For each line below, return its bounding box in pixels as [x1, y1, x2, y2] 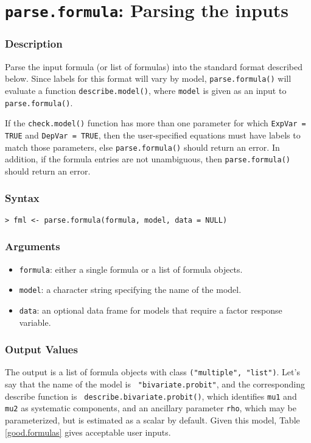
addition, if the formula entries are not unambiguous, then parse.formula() [5, 153, 290, 165]
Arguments [5, 239, 60, 254]
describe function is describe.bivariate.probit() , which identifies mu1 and [5, 389, 297, 402]
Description [5, 36, 63, 51]
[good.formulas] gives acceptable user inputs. [5, 425, 171, 438]
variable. [19, 315, 51, 328]
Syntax [5, 190, 40, 206]
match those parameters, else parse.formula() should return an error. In [5, 140, 280, 153]
